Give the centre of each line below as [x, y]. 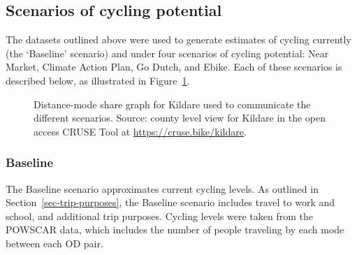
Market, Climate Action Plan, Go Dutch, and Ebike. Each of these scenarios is [174, 67]
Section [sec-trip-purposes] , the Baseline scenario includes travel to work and [170, 202]
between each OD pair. [54, 243]
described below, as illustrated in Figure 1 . [98, 80]
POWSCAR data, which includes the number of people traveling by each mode [175, 229]
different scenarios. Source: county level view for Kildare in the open [180, 118]
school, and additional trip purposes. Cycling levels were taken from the [159, 216]
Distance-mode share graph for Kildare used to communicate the [172, 104]
